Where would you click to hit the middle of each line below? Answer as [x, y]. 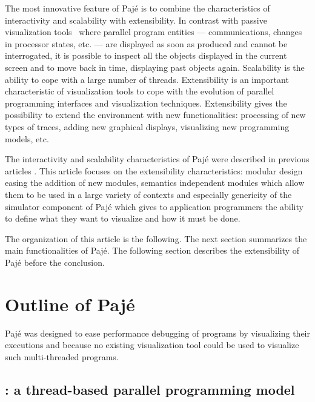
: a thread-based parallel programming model [150, 389]
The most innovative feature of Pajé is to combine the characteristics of [138, 8]
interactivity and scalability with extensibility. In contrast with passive [136, 20]
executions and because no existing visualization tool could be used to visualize [152, 345]
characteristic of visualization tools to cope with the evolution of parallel [140, 91]
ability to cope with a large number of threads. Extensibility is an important [147, 79]
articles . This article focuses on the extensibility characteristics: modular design [154, 170]
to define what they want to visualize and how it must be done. [123, 218]
